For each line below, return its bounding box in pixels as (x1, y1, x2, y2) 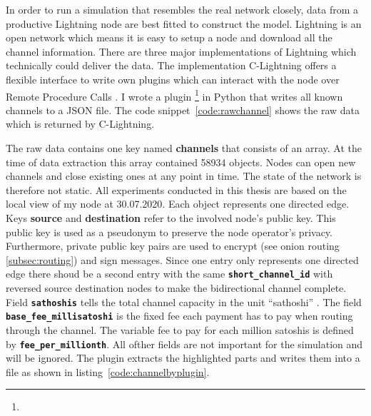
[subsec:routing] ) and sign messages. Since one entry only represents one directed (6, 252, 359, 267)
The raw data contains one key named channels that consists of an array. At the (6, 141, 362, 155)
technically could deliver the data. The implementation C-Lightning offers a (6, 58, 337, 73)
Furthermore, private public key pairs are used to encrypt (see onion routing (6, 238, 340, 253)
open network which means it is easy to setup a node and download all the (6, 30, 332, 45)
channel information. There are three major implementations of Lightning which (6, 44, 357, 59)
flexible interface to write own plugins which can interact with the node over (6, 71, 340, 86)
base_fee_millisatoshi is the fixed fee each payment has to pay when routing (6, 308, 353, 323)
